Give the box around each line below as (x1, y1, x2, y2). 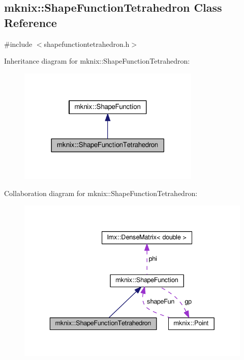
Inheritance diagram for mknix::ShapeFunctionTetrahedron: (4, 56, 190, 66)
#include (4, 38, 33, 49)
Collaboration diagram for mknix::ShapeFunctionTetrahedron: (4, 188, 198, 199)
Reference (4, 14, 57, 30)
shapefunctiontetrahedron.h (44, 38, 130, 49)
